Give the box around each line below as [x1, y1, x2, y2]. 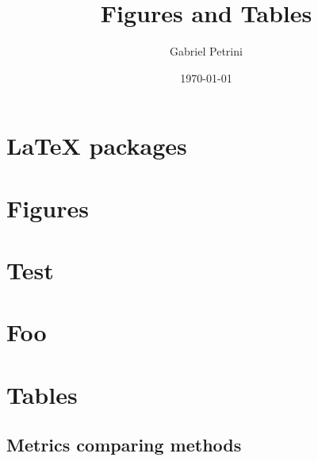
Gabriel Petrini [170, 43, 243, 60]
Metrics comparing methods [6, 432, 242, 457]
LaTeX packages [6, 129, 187, 162]
